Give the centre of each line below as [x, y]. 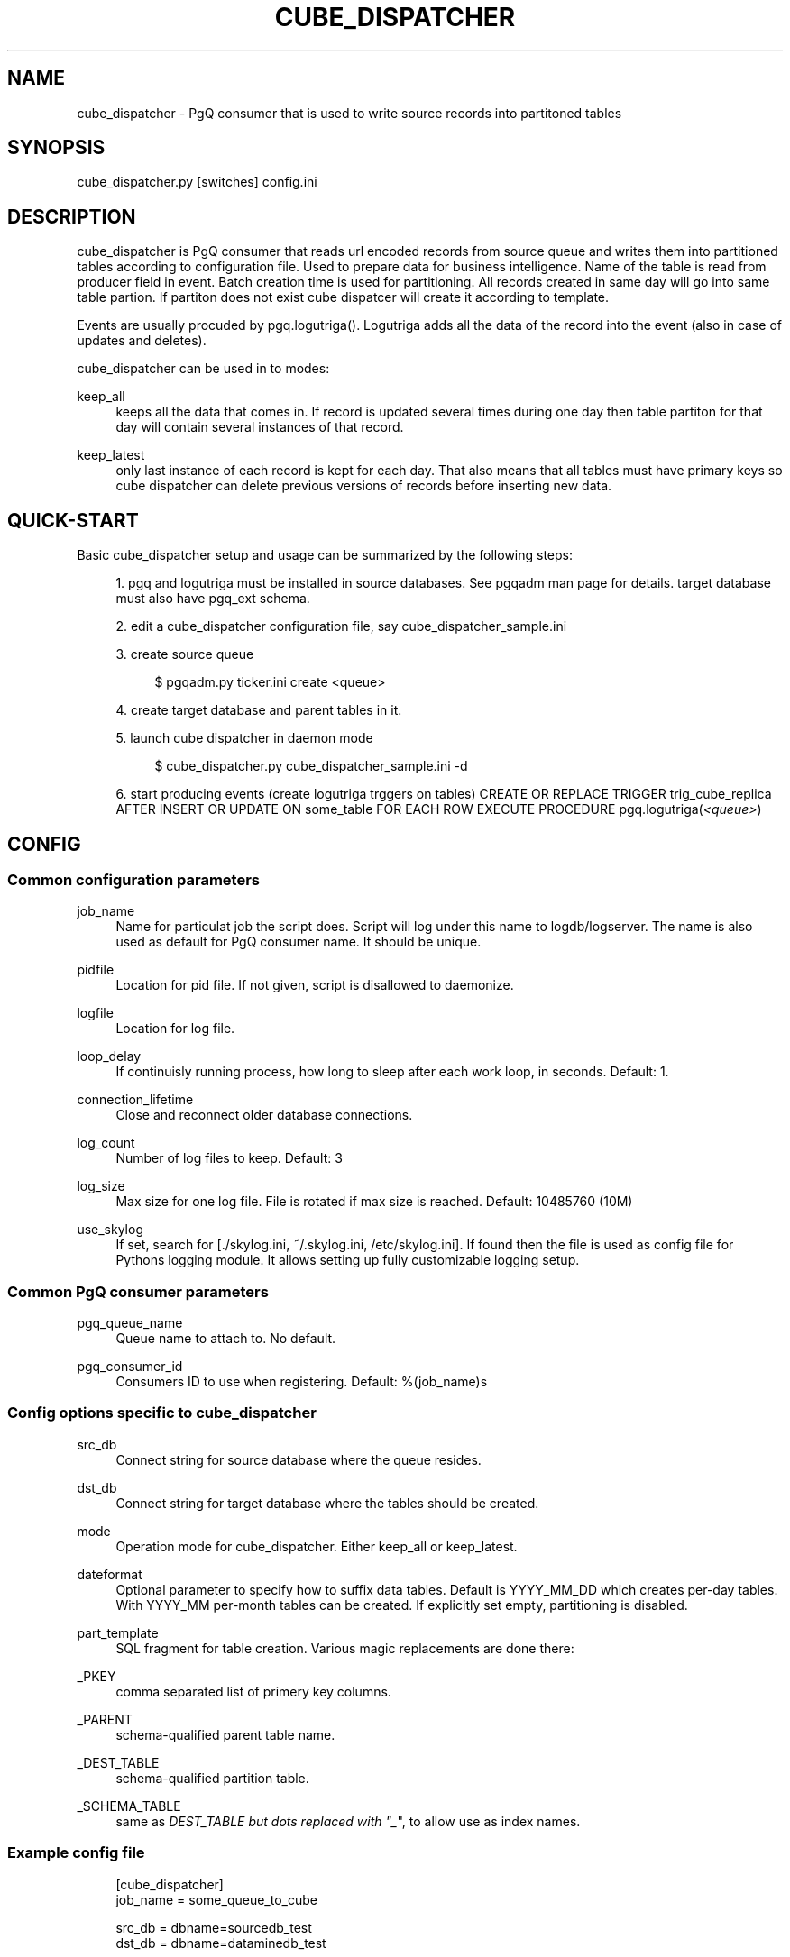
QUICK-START [73, 520]
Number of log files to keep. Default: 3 [229, 1158]
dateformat [110, 1574]
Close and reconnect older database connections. [264, 1115]
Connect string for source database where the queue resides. [299, 1459]
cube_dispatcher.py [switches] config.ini [197, 182]
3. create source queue [185, 654]
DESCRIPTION [72, 216]
